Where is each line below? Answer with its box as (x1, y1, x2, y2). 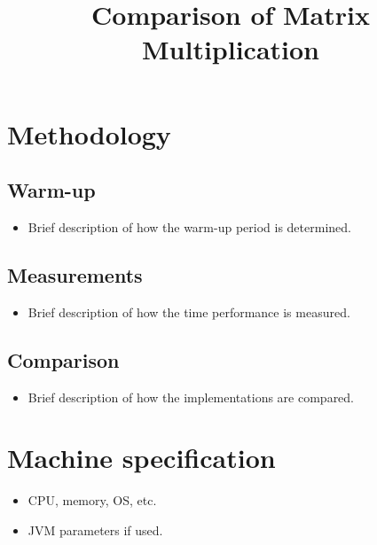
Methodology (7, 115, 171, 152)
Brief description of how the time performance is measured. (27, 302, 350, 321)
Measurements (7, 261, 143, 288)
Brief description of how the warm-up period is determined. (27, 217, 351, 236)
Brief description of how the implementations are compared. (27, 387, 355, 406)
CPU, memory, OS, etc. (27, 491, 157, 510)
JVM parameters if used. (27, 520, 163, 539)
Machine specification (7, 440, 276, 476)
